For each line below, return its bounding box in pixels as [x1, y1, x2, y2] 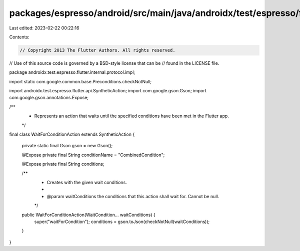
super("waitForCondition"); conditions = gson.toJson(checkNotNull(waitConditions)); [34, 219, 210, 225]
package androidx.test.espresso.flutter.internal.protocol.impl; [9, 69, 135, 75]
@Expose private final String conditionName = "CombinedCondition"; [21, 152, 165, 158]
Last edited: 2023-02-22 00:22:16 [9, 25, 79, 31]
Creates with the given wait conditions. [46, 179, 127, 185]
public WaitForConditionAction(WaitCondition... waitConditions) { [21, 212, 155, 218]
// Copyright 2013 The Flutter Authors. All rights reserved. [19, 47, 175, 53]
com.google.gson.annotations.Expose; [9, 95, 89, 101]
